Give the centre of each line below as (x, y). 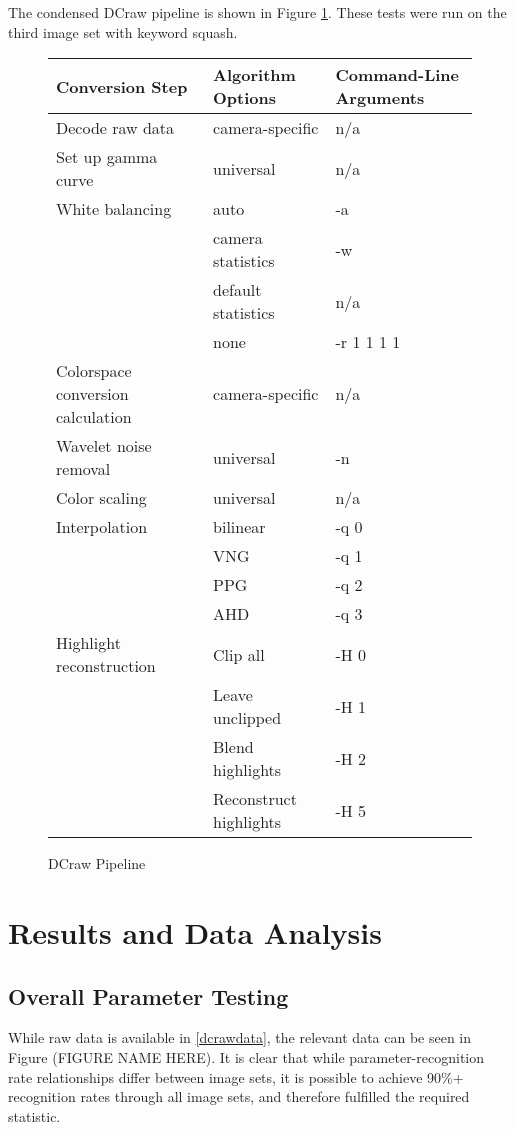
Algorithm (254, 75)
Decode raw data (115, 128)
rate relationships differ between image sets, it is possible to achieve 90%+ (236, 1076)
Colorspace (94, 371)
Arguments (380, 98)
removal (83, 469)
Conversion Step (122, 86)
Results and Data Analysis (195, 931)
